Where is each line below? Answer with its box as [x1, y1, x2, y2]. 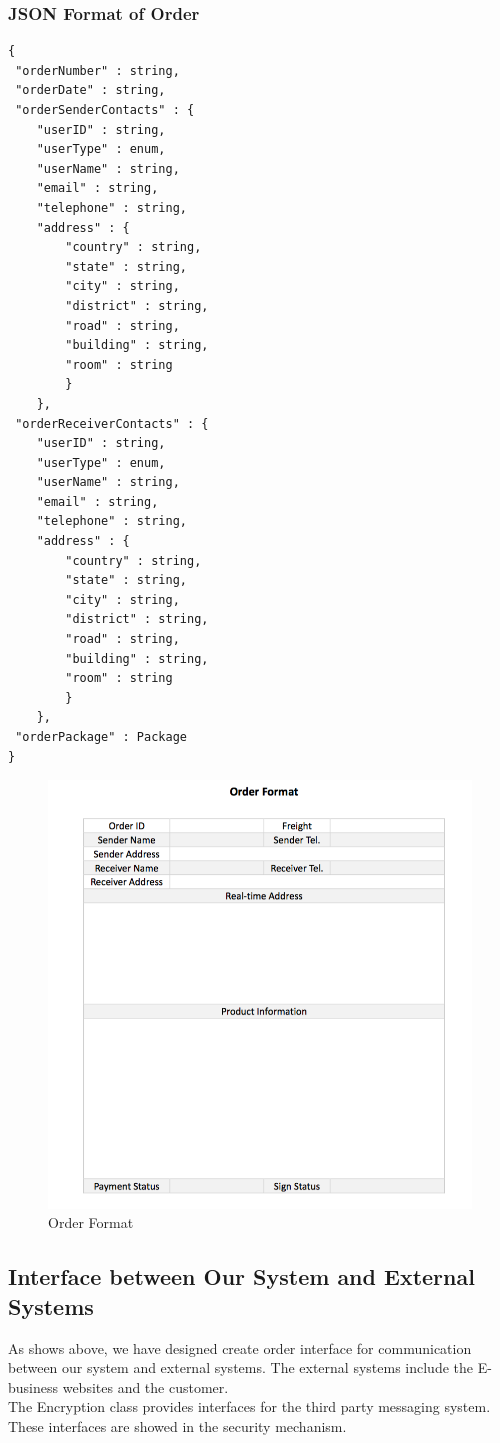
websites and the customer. [62, 1376, 229, 1397]
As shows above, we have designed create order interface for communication [8, 1337, 472, 1358]
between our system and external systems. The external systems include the [8, 1357, 473, 1378]
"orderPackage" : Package [15, 730, 187, 744]
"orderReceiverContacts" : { [15, 416, 209, 431]
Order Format [48, 1212, 134, 1233]
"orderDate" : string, [15, 83, 166, 98]
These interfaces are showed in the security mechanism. [8, 1415, 347, 1436]
